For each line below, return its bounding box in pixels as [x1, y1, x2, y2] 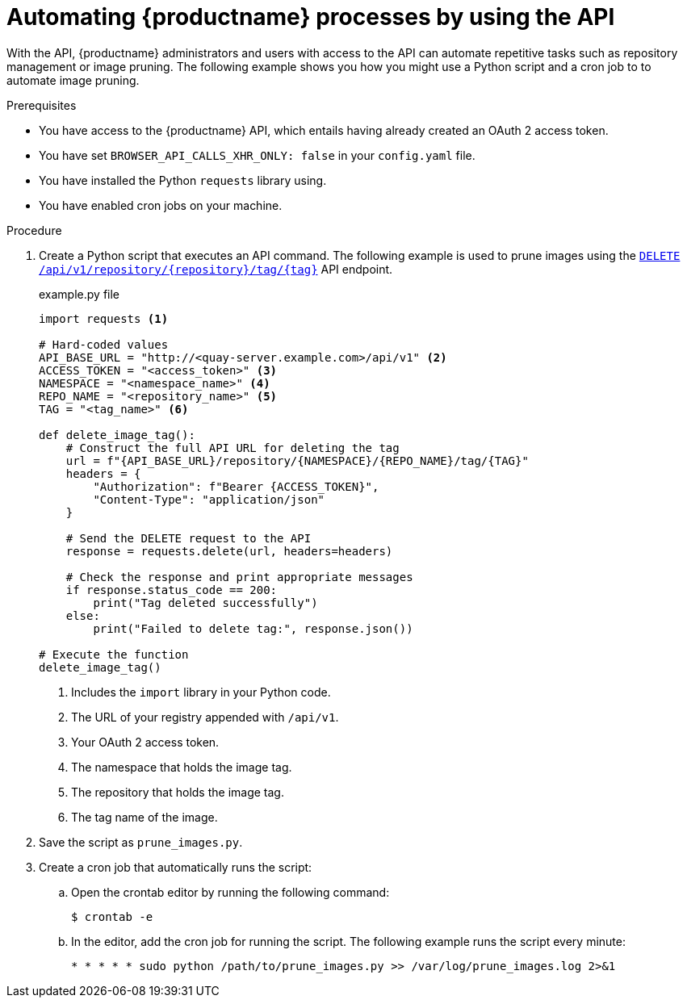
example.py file [39, 287, 120, 301]
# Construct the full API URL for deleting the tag [65, 441, 400, 454]
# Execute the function [39, 647, 189, 661]
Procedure [6, 223, 62, 237]
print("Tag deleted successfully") [93, 596, 318, 609]
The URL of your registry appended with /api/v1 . [71, 709, 339, 724]
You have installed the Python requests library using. [39, 173, 327, 187]
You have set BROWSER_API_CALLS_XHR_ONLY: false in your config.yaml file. [39, 148, 475, 162]
